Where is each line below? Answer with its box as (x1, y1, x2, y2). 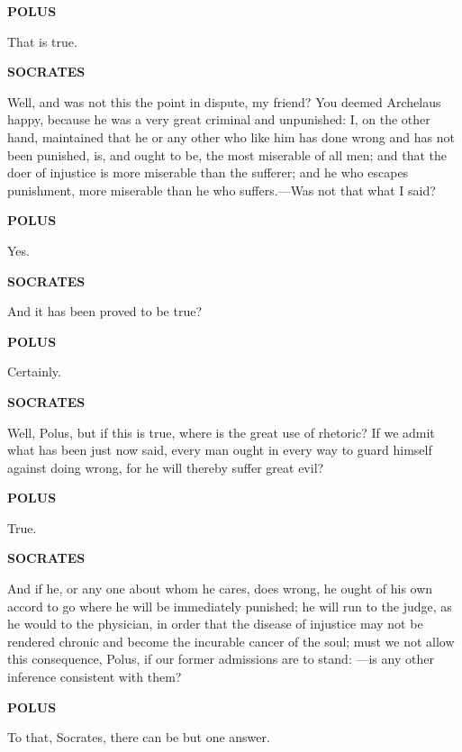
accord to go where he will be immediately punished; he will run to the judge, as (7, 596, 452, 615)
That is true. (7, 32, 77, 50)
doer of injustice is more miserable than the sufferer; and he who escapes (7, 163, 409, 182)
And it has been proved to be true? (7, 302, 202, 321)
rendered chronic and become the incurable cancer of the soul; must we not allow (7, 631, 455, 650)
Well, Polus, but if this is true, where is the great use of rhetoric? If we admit (7, 422, 435, 441)
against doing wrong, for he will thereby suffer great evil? (7, 458, 324, 476)
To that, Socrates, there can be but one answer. (7, 728, 270, 747)
